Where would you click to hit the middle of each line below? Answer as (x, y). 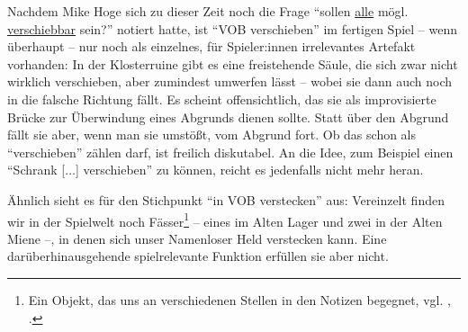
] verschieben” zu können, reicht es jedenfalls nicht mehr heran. (249, 170)
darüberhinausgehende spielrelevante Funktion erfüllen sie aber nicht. (198, 256)
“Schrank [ (36, 170)
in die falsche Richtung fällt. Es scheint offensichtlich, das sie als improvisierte (222, 99)
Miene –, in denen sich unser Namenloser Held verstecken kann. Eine (197, 238)
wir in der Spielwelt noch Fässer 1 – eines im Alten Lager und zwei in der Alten (225, 220)
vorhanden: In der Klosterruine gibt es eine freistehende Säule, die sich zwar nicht (233, 63)
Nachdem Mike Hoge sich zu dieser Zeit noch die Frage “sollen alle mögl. (208, 11)
